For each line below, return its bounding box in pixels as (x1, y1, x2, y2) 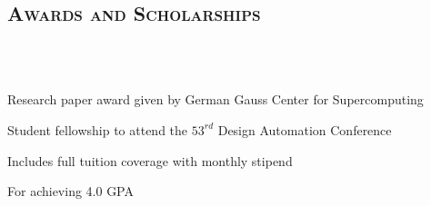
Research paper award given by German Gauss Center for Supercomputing (7, 90, 424, 109)
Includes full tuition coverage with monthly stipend (7, 151, 293, 170)
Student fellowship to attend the (7, 120, 188, 139)
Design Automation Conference (217, 120, 392, 139)
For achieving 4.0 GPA (7, 181, 134, 201)
